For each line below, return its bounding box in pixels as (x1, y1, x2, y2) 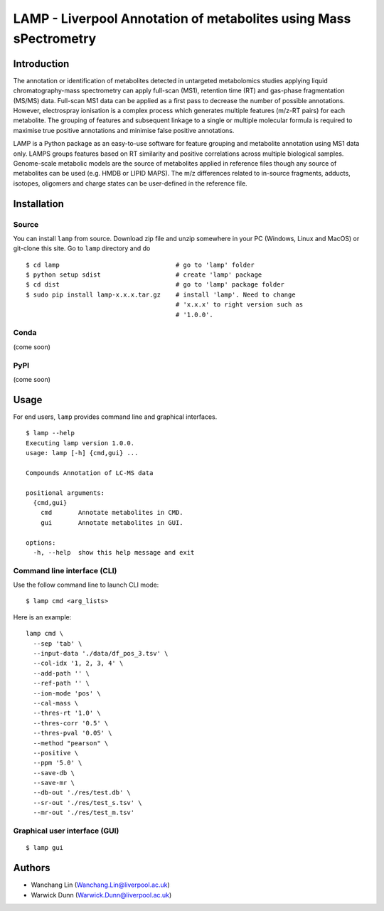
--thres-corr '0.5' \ (33, 719, 109, 727)
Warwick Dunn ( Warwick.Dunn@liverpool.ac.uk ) (31, 890, 172, 899)
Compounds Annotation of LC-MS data (26, 469, 154, 476)
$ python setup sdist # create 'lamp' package (26, 271, 262, 279)
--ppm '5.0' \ (33, 759, 82, 767)
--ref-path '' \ (33, 679, 90, 688)
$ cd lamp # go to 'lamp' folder (26, 260, 255, 269)
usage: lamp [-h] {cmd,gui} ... (26, 449, 139, 457)
